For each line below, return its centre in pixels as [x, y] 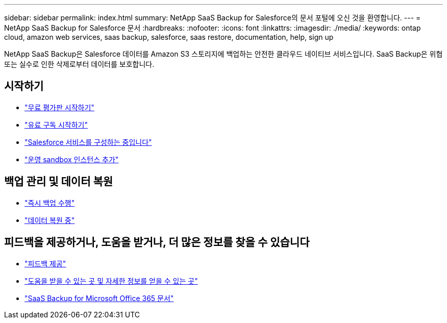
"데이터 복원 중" [50, 220]
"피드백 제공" [45, 263]
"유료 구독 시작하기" [56, 125]
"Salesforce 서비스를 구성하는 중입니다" [88, 142]
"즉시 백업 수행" [50, 203]
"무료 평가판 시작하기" [59, 107]
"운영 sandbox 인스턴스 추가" [72, 159]
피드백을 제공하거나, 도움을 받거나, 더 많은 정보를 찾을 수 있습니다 [157, 242]
